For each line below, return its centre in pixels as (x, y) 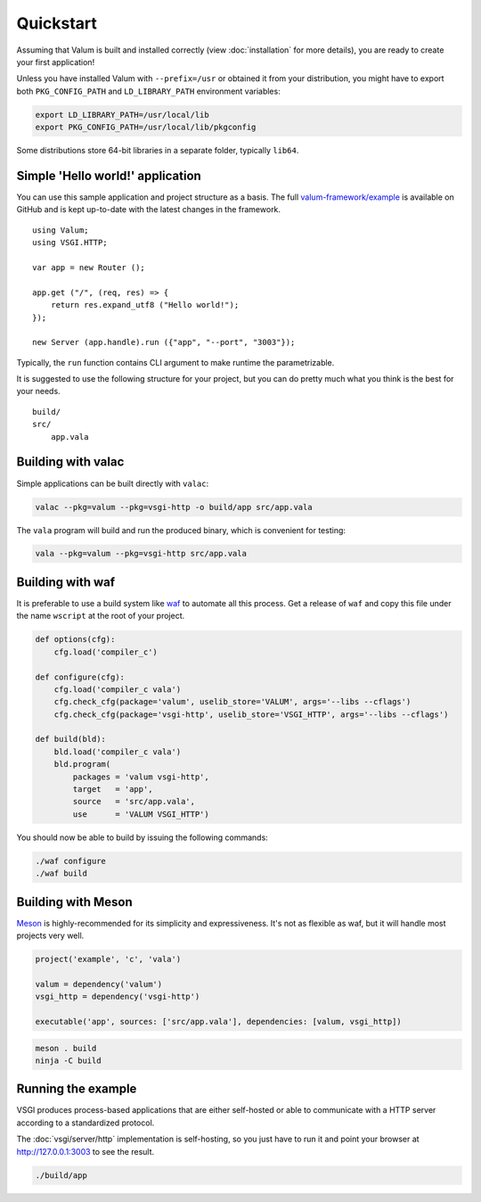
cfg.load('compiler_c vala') (118, 689)
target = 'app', (113, 790)
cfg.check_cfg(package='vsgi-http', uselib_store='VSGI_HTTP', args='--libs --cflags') (251, 714)
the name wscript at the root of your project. (101, 616)
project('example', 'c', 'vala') (108, 959)
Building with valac (70, 462)
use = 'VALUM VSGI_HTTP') (141, 814)
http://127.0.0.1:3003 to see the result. (86, 1151)
